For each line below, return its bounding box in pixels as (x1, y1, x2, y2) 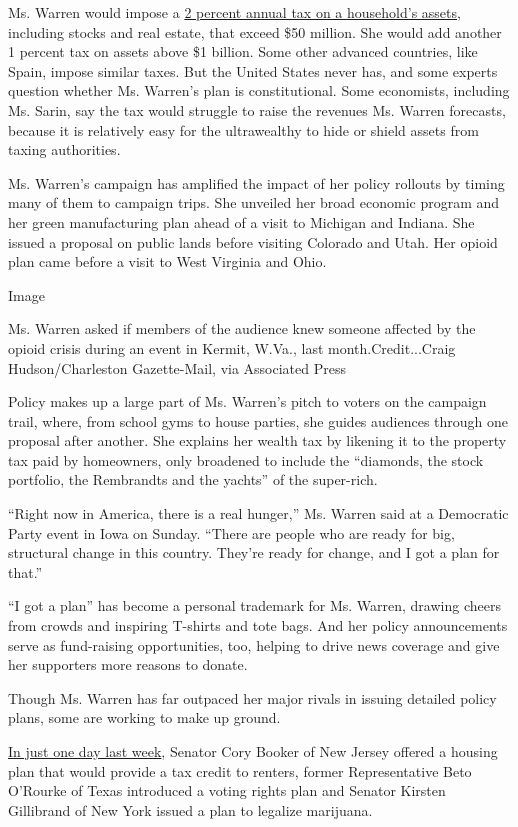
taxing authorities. (8, 139, 121, 160)
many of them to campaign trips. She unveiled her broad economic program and (8, 192, 500, 213)
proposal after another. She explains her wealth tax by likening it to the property (8, 430, 507, 451)
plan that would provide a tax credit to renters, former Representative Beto (8, 760, 472, 781)
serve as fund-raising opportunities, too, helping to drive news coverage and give (8, 634, 500, 655)
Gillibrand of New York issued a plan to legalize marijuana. (8, 799, 373, 820)
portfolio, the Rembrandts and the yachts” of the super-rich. (8, 469, 378, 490)
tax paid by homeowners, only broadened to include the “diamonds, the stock (8, 449, 484, 470)
